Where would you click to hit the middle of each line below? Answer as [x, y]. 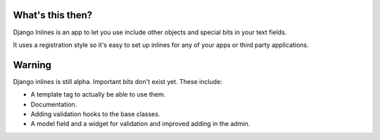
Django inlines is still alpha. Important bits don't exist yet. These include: [118, 81]
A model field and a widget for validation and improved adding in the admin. [140, 124]
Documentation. [54, 104]
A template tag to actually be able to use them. [98, 94]
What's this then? [53, 15]
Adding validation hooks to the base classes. [95, 114]
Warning [32, 65]
